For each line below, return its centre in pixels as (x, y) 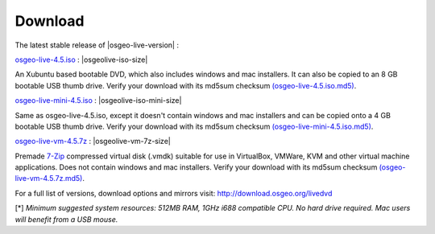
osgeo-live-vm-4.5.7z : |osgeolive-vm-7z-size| (93, 142)
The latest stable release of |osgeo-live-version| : (97, 45)
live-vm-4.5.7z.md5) (49, 179)
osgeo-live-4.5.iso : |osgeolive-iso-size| (81, 60)
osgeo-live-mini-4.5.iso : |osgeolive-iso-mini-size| (98, 101)
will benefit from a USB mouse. (66, 219)
